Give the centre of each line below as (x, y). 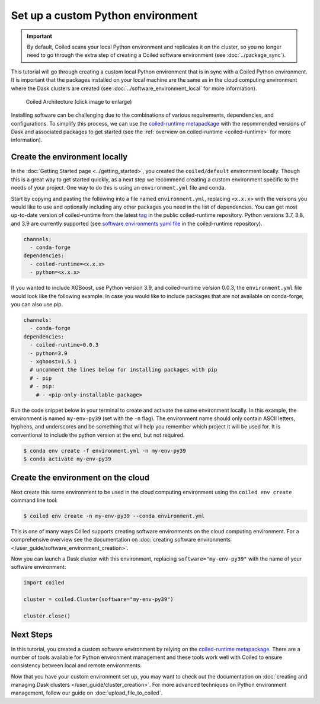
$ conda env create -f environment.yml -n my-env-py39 (105, 451)
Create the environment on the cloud (80, 478)
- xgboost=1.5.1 (53, 361)
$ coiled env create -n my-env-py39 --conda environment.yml (114, 516)
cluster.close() (47, 616)
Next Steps (32, 635)
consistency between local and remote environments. (76, 665)
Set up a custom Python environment (104, 15)
